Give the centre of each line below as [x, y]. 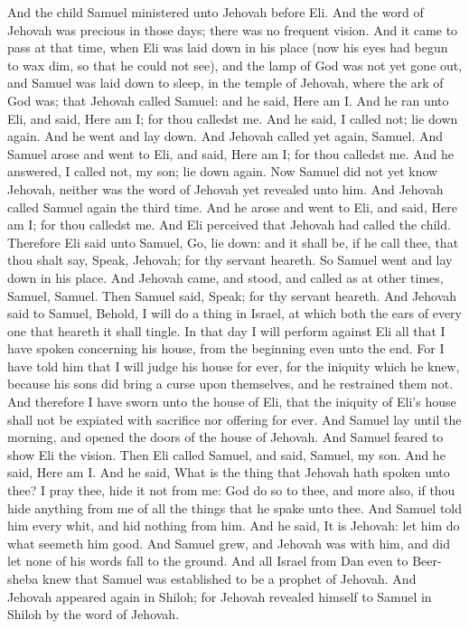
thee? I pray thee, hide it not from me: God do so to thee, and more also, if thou [231, 490]
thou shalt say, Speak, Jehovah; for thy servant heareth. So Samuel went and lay [230, 260]
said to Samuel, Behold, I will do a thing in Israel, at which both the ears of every [234, 313]
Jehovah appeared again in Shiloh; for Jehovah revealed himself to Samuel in [220, 596]
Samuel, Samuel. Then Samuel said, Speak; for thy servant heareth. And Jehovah [232, 295]
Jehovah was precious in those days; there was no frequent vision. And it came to [233, 29]
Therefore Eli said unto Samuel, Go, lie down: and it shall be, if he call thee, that [233, 242]
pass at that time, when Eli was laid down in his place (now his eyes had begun [228, 47]
